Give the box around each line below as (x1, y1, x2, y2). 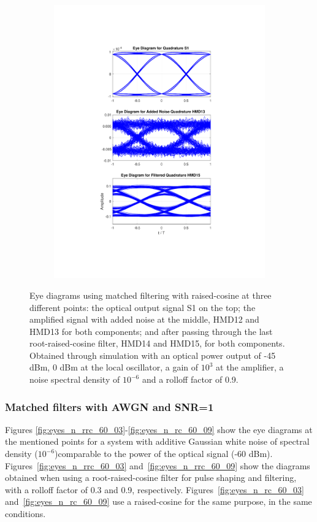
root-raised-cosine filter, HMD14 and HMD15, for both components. (29, 337, 285, 350)
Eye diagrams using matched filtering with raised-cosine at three (29, 288, 272, 301)
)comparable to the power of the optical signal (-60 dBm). (55, 447, 273, 460)
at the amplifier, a (216, 361, 284, 374)
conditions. (5, 507, 46, 520)
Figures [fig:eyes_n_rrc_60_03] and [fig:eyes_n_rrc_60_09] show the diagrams (5, 459, 310, 472)
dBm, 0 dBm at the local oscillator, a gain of (29, 361, 199, 374)
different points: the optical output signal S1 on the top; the (29, 301, 256, 313)
